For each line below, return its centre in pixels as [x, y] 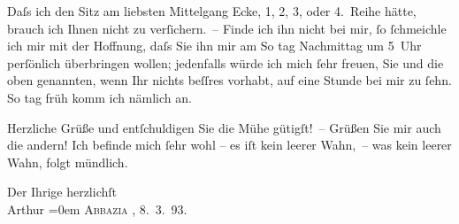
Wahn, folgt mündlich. [68, 162]
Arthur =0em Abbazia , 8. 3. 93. [97, 209]
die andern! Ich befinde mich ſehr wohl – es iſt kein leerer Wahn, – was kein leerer [229, 145]
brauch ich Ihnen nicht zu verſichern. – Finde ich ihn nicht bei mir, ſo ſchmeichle [227, 28]
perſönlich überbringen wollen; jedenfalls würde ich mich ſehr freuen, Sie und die [226, 62]
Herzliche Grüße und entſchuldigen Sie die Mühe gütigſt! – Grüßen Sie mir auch [224, 127]
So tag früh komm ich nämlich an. [99, 97]
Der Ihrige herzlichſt [62, 192]
